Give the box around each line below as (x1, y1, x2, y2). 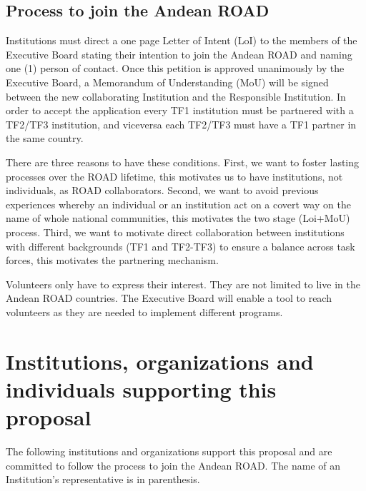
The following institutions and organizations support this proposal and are (6, 443, 332, 458)
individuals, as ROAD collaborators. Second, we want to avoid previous (6, 183, 319, 198)
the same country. (6, 131, 84, 146)
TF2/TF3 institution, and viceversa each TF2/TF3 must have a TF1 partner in (6, 116, 357, 131)
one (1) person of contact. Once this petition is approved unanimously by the (6, 61, 345, 76)
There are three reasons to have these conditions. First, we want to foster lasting (6, 154, 360, 169)
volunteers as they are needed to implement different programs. (6, 304, 283, 319)
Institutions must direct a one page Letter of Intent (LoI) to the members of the (6, 33, 357, 48)
